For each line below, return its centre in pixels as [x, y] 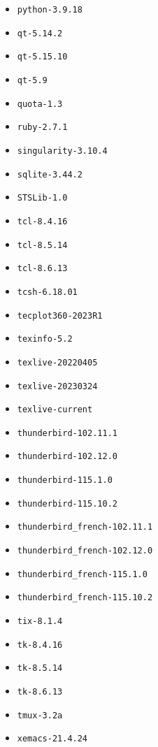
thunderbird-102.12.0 [67, 457]
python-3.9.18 [50, 10]
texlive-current [55, 410]
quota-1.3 [40, 104]
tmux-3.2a [40, 715]
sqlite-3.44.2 [50, 174]
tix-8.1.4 [40, 622]
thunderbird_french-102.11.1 [85, 527]
